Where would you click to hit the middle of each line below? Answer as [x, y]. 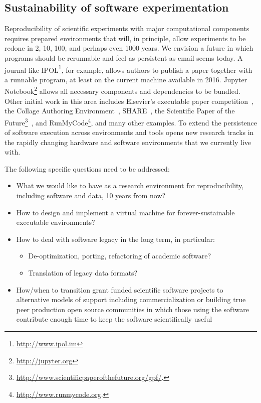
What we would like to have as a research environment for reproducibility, [130, 185]
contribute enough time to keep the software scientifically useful [114, 319]
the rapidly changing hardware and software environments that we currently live [128, 142]
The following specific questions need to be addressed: [87, 168]
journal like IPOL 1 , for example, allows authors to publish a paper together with [128, 69]
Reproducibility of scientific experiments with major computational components [127, 28]
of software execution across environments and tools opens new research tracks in [129, 132]
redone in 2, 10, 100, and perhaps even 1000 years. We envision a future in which [129, 48]
